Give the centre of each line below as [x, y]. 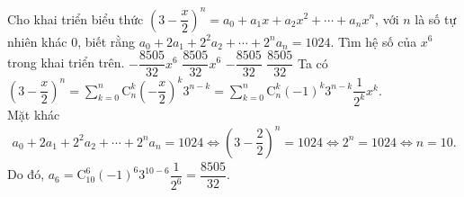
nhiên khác [37, 41]
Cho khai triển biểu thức [76, 18]
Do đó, [26, 174]
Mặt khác [34, 114]
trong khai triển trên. [66, 63]
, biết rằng [107, 41]
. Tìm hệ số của [374, 41]
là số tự [436, 18]
